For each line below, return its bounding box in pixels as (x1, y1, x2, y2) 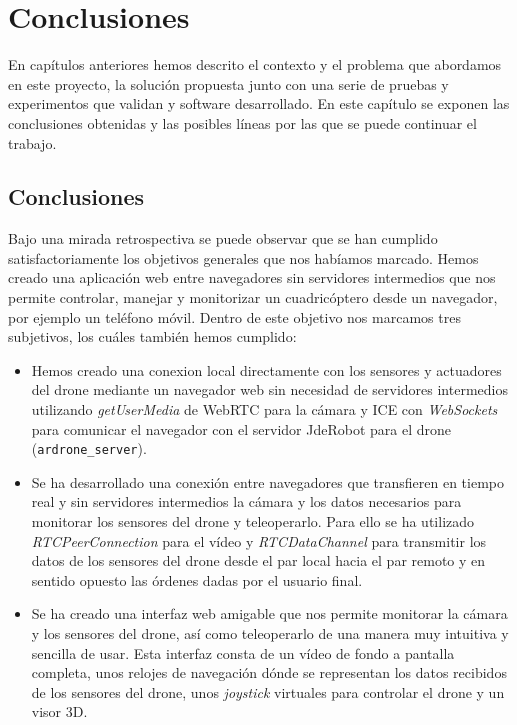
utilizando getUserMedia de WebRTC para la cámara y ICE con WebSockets (31, 399, 498, 420)
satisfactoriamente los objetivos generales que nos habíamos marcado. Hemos (8, 247, 479, 268)
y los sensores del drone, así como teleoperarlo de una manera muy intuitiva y (31, 623, 509, 644)
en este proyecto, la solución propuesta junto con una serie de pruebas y (8, 73, 449, 94)
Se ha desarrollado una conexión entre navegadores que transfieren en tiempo (31, 471, 504, 492)
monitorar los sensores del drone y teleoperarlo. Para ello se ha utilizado (31, 511, 475, 532)
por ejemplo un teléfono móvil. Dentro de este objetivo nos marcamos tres (8, 306, 461, 327)
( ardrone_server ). (31, 438, 147, 459)
